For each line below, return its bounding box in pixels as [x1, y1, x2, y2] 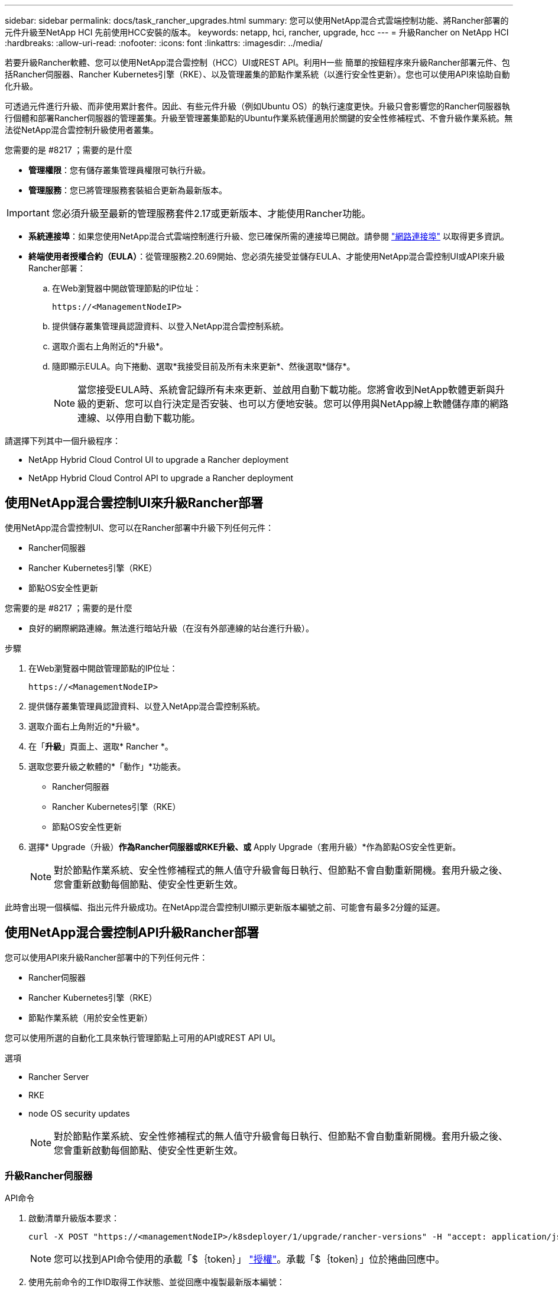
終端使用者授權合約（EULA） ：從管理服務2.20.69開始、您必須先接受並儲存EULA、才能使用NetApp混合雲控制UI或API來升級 [28, 251, 505, 261]
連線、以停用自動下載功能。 [77, 412, 201, 424]
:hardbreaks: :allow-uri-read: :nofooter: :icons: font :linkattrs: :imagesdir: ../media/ [5, 38, 323, 48]
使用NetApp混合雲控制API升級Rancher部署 [5, 925, 259, 940]
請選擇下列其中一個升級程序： [5, 436, 121, 446]
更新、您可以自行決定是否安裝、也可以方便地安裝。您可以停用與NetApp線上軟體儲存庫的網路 [96, 398, 509, 410]
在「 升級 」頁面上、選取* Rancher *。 [28, 741, 173, 751]
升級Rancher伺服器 [5, 1170, 93, 1182]
